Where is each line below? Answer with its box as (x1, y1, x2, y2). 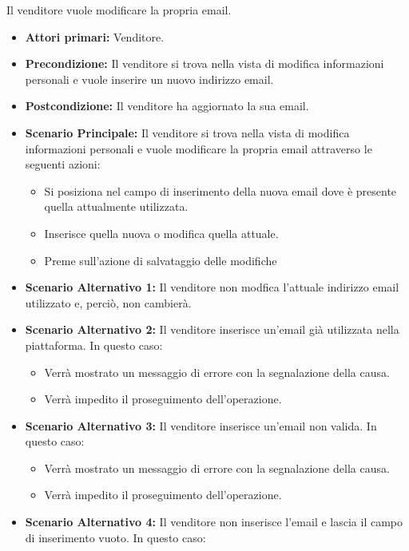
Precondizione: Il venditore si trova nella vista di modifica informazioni (25, 55, 384, 72)
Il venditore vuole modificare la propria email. (6, 2, 232, 18)
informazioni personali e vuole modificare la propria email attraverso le (25, 140, 372, 157)
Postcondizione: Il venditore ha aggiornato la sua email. (25, 97, 309, 114)
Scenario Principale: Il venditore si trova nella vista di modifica (25, 124, 350, 141)
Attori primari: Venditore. (25, 28, 165, 45)
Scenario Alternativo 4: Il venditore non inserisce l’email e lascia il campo (25, 513, 403, 530)
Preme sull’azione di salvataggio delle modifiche (44, 252, 277, 268)
